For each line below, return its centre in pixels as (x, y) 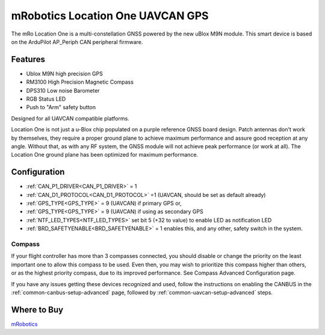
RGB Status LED (46, 99)
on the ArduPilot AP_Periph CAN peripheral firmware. (77, 42)
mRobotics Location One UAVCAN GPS (110, 16)
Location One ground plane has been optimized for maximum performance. (105, 155)
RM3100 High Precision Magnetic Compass (80, 82)
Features (28, 59)
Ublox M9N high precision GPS (65, 74)
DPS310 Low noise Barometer (63, 90)
